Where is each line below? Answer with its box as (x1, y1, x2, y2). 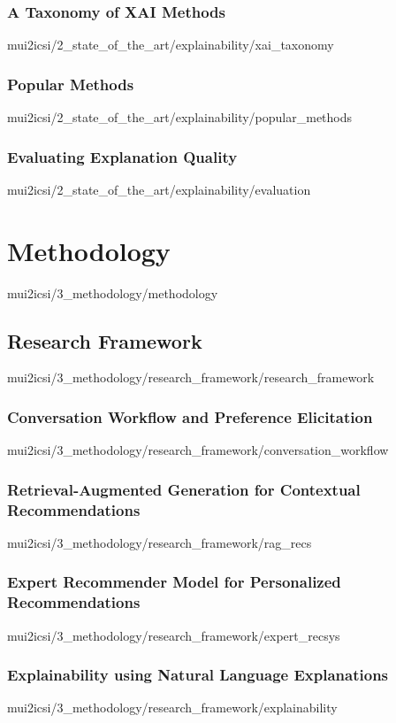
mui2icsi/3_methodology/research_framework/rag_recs (7, 533, 312, 551)
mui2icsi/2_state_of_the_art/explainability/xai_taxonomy (7, 35, 334, 54)
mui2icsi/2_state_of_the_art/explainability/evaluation (7, 180, 311, 198)
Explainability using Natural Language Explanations (7, 664, 389, 686)
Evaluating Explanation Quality (7, 145, 238, 167)
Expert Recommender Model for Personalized (7, 571, 341, 593)
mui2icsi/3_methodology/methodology (7, 283, 218, 302)
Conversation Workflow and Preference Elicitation (7, 405, 373, 427)
